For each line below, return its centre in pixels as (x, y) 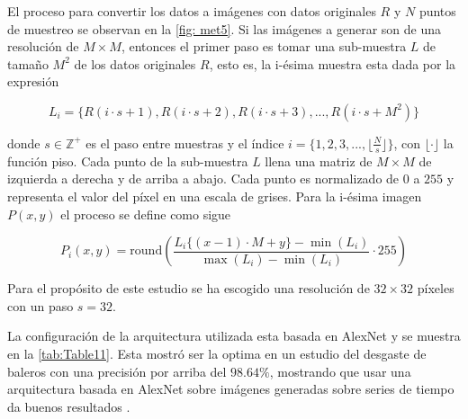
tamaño (28, 63)
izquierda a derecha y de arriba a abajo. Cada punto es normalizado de (203, 178)
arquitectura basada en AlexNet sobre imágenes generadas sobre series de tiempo (231, 389)
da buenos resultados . (69, 406)
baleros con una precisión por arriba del (117, 371)
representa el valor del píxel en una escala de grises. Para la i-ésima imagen (215, 196)
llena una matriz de (319, 160)
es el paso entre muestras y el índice (185, 143)
